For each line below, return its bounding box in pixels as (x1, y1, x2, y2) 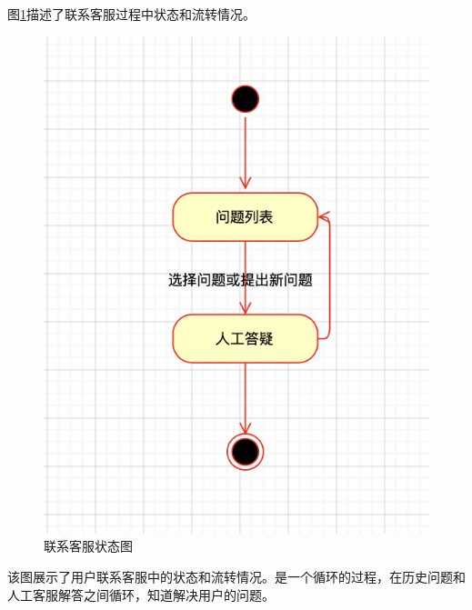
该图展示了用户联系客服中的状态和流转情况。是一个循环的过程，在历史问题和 (7, 566, 466, 585)
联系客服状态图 (44, 536, 133, 555)
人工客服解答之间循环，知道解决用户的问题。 (7, 585, 275, 604)
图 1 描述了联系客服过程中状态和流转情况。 (7, 5, 256, 23)
